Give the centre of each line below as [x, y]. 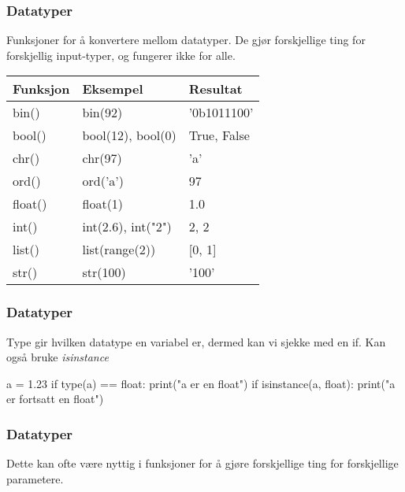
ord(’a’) [103, 181]
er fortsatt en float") [55, 399]
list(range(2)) [119, 250]
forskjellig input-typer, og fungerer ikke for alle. [121, 55]
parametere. [35, 478]
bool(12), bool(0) [129, 135]
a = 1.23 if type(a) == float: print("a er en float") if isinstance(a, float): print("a [201, 383]
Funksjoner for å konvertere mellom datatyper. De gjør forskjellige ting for [186, 40]
